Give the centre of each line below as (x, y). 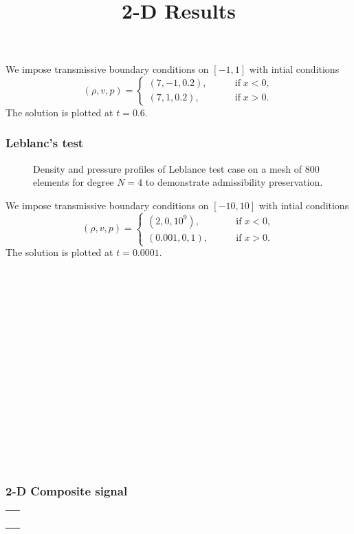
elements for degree (74, 182)
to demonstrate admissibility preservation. (234, 182)
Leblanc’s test (45, 143)
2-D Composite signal (67, 490)
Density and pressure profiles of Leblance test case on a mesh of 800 (176, 168)
